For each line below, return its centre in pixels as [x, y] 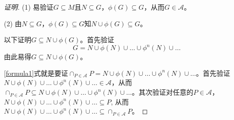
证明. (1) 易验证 [29, 7]
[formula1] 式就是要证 [36, 73]
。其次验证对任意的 [163, 92]
